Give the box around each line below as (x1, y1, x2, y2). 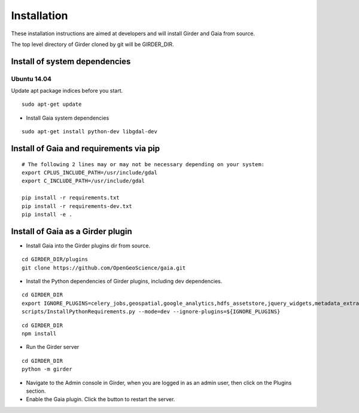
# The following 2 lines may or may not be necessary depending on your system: (22, 161, 265, 167)
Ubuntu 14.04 (11, 75, 52, 83)
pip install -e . (22, 211, 72, 218)
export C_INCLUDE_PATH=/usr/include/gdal (22, 178, 145, 185)
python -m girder (22, 366, 72, 373)
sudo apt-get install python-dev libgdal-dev (22, 129, 158, 135)
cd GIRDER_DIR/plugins (22, 256, 89, 263)
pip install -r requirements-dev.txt (22, 203, 133, 209)
